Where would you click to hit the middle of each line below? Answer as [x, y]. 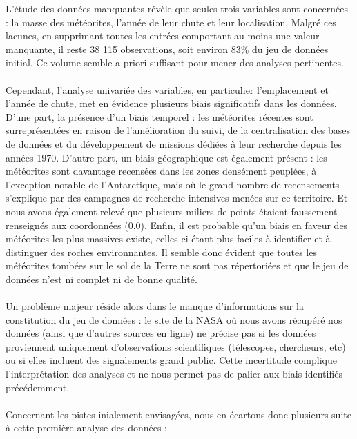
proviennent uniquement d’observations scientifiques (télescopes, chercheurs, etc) [176, 346]
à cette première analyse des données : [86, 428]
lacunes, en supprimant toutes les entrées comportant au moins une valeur [163, 36]
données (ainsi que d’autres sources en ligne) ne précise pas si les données [161, 333]
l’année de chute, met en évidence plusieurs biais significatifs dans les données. [171, 103]
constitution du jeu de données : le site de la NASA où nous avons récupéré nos [174, 319]
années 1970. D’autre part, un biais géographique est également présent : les [166, 157]
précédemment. [38, 387]
